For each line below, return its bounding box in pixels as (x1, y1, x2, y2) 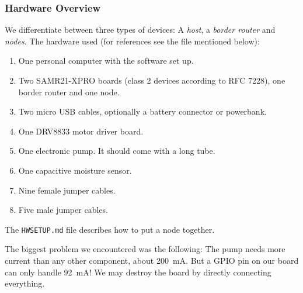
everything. (5, 277, 45, 289)
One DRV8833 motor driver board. (18, 125, 144, 137)
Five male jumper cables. (18, 204, 108, 216)
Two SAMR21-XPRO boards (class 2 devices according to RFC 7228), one (18, 74, 285, 86)
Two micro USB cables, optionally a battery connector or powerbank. (18, 105, 267, 118)
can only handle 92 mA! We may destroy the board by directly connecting (5, 266, 271, 278)
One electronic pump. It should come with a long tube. (18, 144, 215, 157)
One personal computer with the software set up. (18, 54, 194, 67)
